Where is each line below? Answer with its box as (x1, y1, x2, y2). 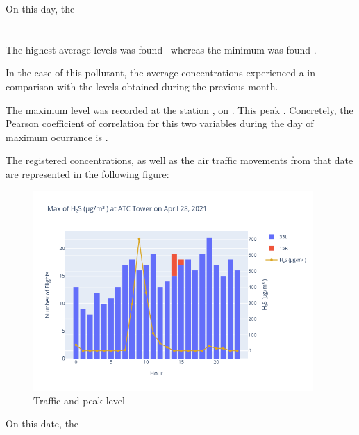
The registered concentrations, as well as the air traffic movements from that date (6, 153, 353, 167)
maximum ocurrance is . (6, 129, 108, 144)
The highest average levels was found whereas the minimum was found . (6, 42, 317, 56)
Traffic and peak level (33, 393, 125, 407)
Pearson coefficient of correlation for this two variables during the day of (6, 116, 314, 131)
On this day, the (6, 1, 75, 15)
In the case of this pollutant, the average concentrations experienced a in (6, 65, 315, 80)
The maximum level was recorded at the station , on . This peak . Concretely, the (6, 102, 353, 117)
